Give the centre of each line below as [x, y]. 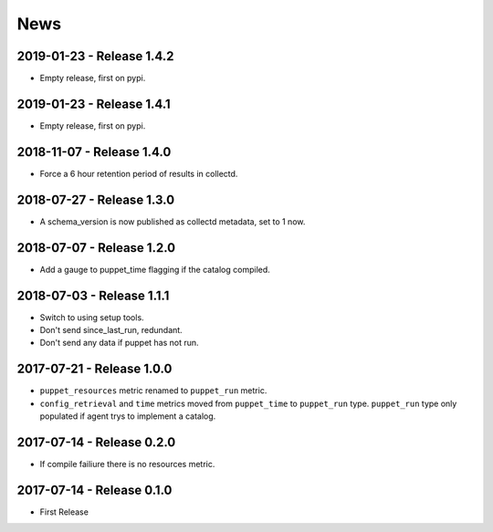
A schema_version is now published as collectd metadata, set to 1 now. [173, 221]
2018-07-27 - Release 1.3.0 [96, 199]
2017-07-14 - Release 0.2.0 [96, 442]
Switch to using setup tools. [92, 317]
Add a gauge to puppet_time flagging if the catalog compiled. [155, 269]
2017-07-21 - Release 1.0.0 [94, 369]
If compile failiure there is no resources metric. [127, 464]
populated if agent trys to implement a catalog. [128, 416]
